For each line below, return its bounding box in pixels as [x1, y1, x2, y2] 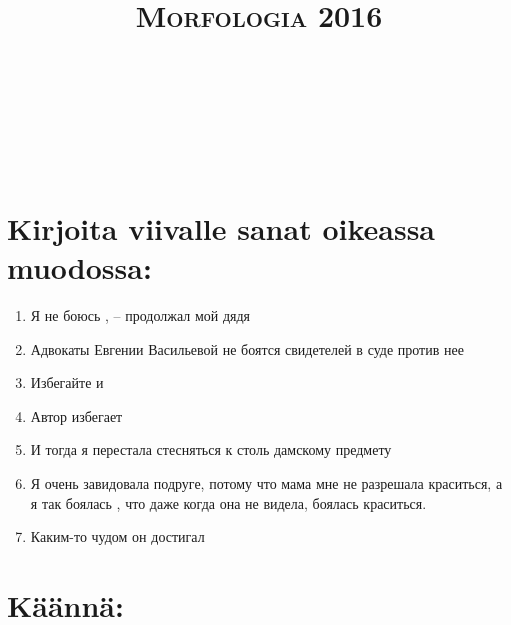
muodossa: [7, 247, 152, 288]
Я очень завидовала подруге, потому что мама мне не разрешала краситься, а [30, 473, 503, 494]
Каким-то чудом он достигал [30, 526, 205, 547]
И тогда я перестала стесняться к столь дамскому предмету [30, 439, 392, 460]
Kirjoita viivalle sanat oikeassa [7, 207, 436, 248]
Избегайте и [30, 372, 104, 393]
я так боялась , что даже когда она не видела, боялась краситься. [30, 492, 427, 513]
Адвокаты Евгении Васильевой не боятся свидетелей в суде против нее [30, 338, 464, 359]
